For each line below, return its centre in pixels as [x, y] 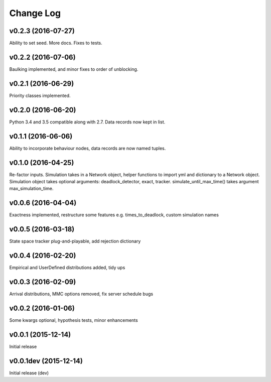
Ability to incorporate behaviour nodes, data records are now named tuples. [88, 148]
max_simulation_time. [31, 189]
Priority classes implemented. [40, 95]
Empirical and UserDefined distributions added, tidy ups [67, 268]
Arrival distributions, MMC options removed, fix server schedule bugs [81, 294]
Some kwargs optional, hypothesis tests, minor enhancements [74, 320]
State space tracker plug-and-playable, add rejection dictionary [75, 241]
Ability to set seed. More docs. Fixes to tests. [56, 43]
